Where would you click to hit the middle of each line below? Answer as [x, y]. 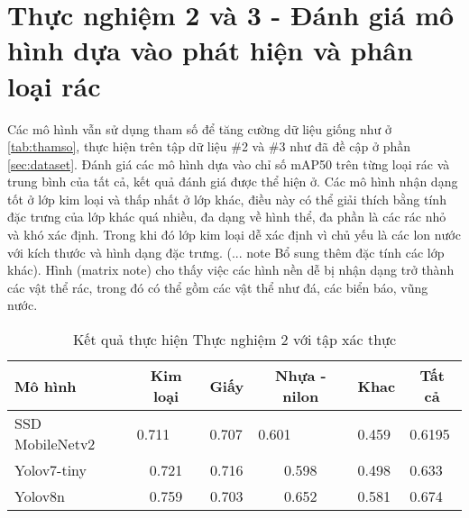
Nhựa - [301, 376]
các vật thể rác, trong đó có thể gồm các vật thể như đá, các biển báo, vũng [218, 287]
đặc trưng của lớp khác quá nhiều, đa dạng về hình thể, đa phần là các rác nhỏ [227, 217]
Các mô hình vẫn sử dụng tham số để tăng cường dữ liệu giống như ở [200, 128]
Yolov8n [40, 496]
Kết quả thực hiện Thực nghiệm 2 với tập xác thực [234, 340]
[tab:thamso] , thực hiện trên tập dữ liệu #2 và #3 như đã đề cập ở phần [209, 146]
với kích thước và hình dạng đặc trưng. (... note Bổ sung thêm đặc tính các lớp [226, 252]
